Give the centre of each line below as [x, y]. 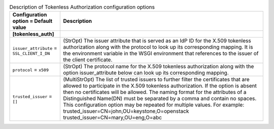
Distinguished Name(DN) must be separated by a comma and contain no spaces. [160, 99]
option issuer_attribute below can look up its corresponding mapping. [146, 73]
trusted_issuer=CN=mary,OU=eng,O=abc [113, 118]
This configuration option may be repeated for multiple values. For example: [154, 105]
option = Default [32, 21]
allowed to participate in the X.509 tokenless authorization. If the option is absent [160, 86]
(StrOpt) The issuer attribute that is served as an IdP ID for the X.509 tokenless [157, 41]
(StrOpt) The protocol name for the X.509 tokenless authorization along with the [159, 67]
